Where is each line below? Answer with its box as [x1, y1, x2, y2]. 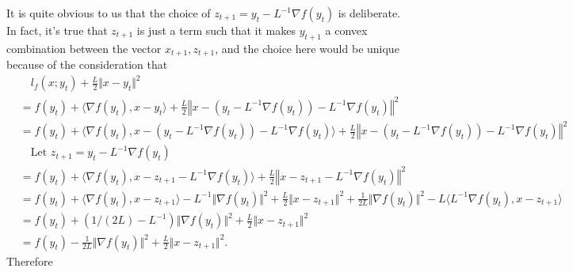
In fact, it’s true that [6, 22, 108, 38]
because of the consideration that [6, 56, 168, 73]
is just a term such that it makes [136, 22, 296, 38]
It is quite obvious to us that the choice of [6, 5, 211, 21]
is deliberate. [338, 5, 401, 21]
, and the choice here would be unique [215, 40, 399, 56]
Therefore [6, 252, 53, 269]
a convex [325, 22, 368, 38]
